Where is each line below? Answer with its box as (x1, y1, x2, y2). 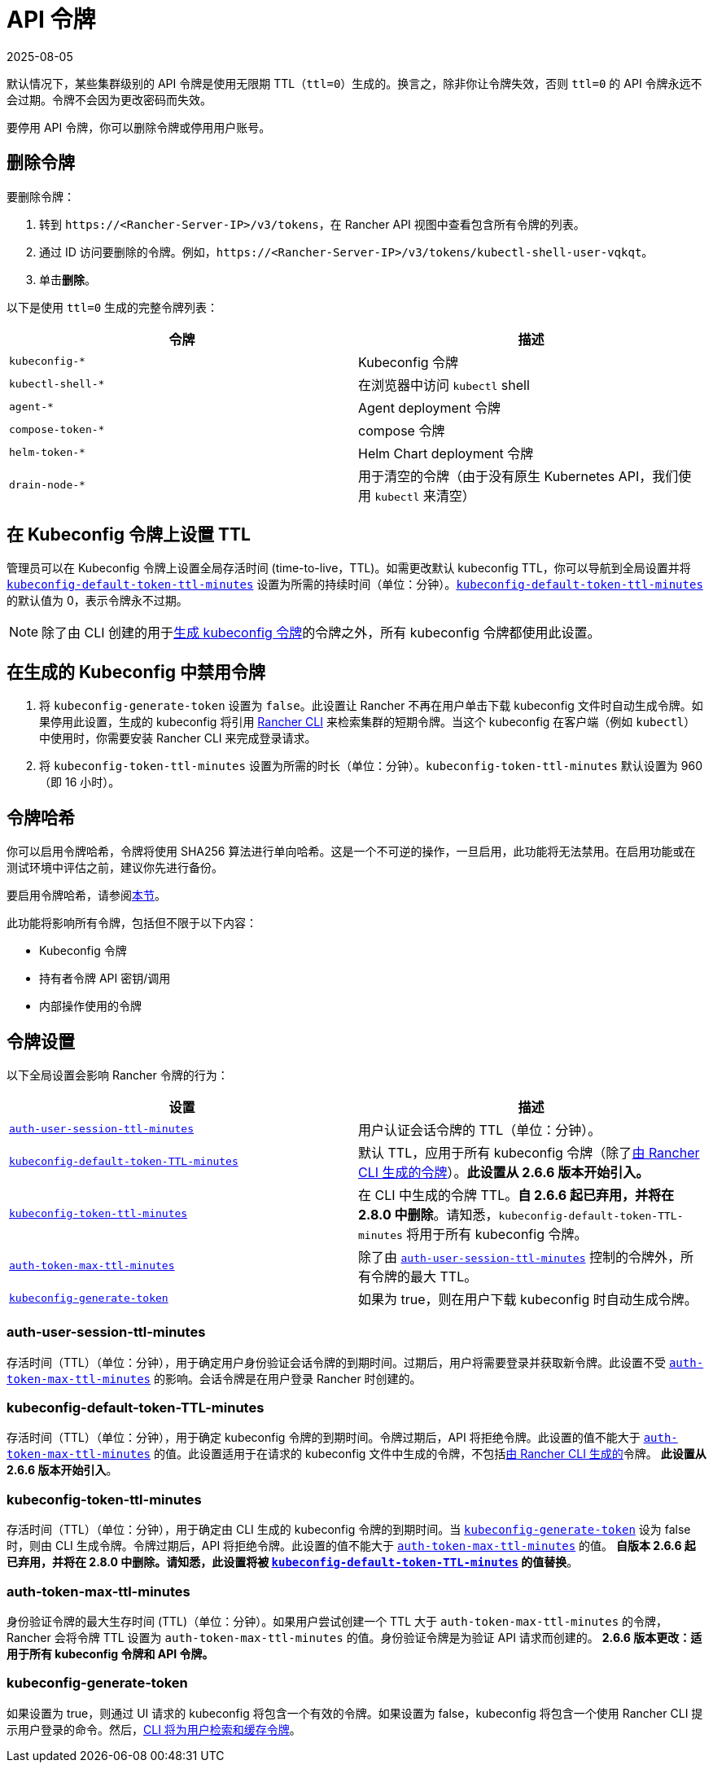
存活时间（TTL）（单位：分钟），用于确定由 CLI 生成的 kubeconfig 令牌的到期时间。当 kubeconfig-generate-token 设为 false (7, 1522, 691, 1537)
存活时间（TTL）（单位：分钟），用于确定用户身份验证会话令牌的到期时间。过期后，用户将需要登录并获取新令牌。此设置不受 (7, 1355, 666, 1369)
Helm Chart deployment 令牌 (358, 444, 534, 462)
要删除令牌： (7, 189, 75, 204)
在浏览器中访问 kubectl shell (358, 376, 530, 393)
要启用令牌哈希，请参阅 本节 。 (7, 888, 166, 903)
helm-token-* (9, 446, 85, 459)
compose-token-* (9, 423, 105, 436)
